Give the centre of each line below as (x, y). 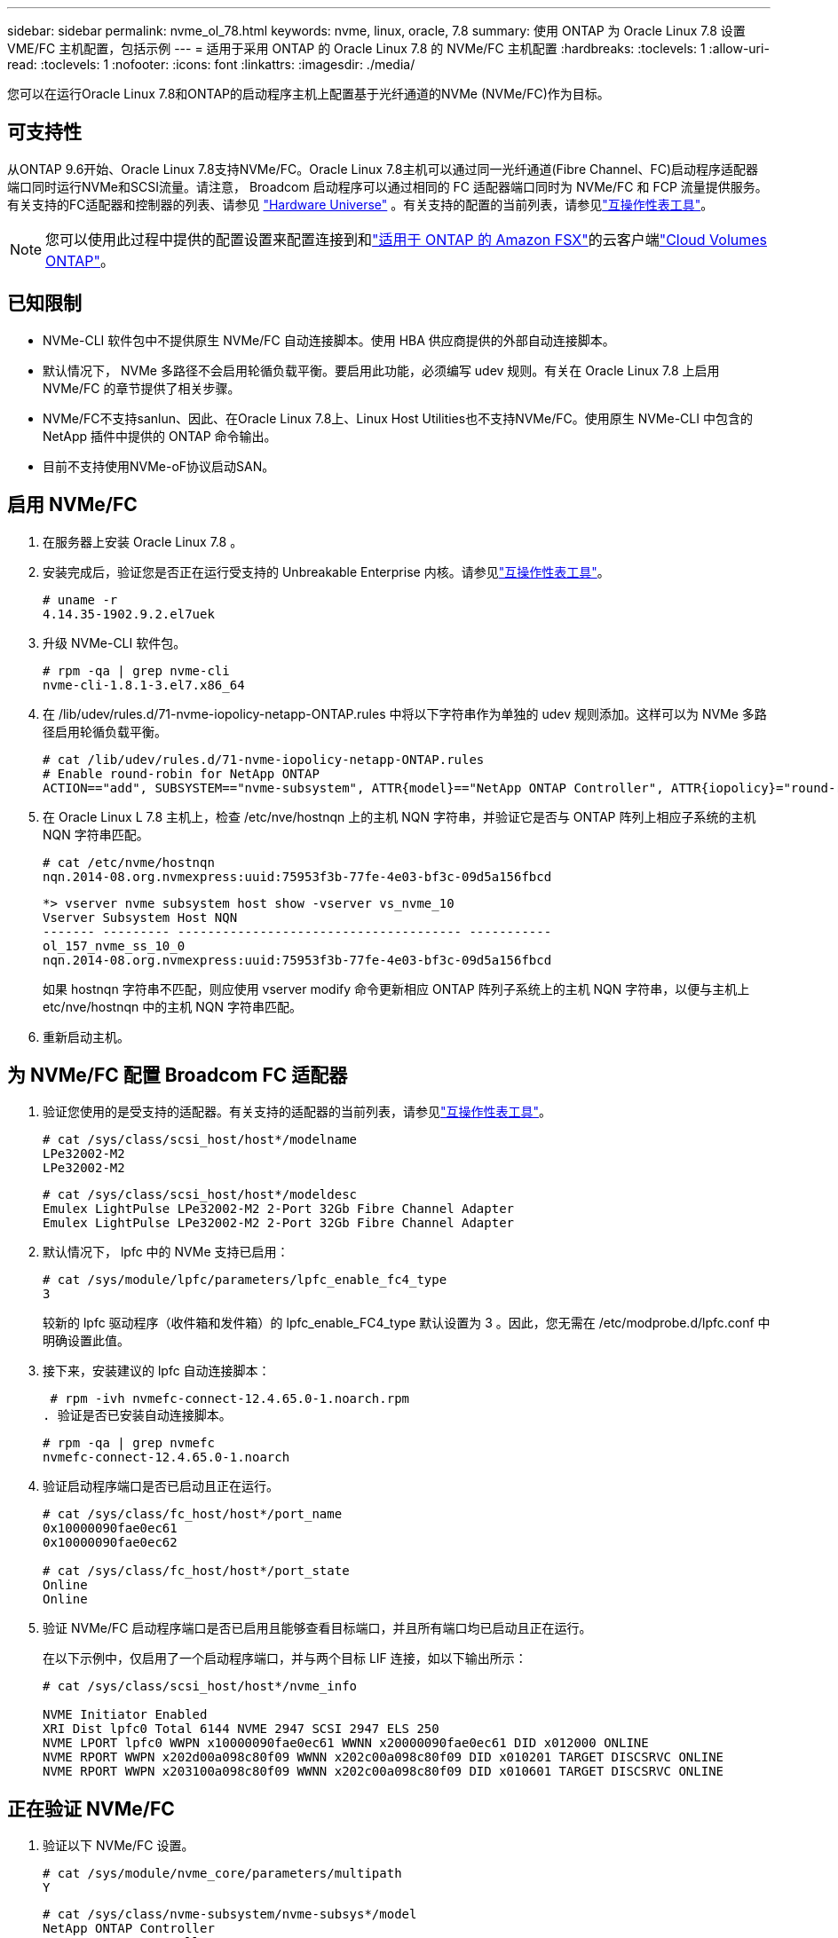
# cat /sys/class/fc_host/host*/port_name (193, 1514)
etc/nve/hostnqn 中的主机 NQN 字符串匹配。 (172, 1006)
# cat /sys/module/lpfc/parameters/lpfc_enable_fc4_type (245, 1280)
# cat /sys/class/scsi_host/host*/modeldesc (200, 1195)
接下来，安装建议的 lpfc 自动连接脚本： (157, 1371)
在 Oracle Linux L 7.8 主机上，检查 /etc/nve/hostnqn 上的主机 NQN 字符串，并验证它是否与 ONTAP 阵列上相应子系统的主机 (399, 816)
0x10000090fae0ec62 (110, 1543)
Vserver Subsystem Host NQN (140, 917)
